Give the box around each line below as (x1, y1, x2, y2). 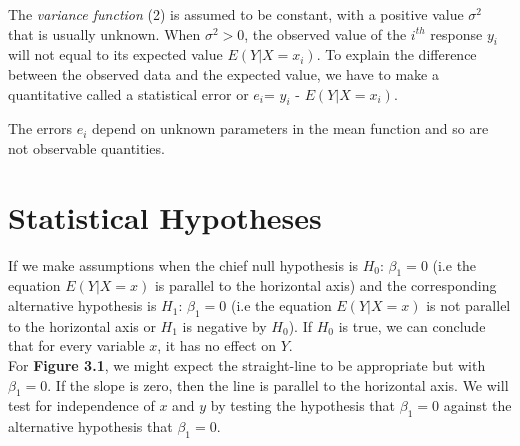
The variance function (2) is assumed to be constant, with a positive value (8, 4, 464, 24)
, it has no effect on (157, 335, 276, 356)
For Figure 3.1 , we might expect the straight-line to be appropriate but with (8, 355, 486, 376)
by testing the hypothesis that (210, 395, 396, 416)
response (430, 23, 483, 44)
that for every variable (8, 335, 145, 356)
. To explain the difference (316, 44, 477, 65)
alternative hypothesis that (8, 416, 173, 437)
